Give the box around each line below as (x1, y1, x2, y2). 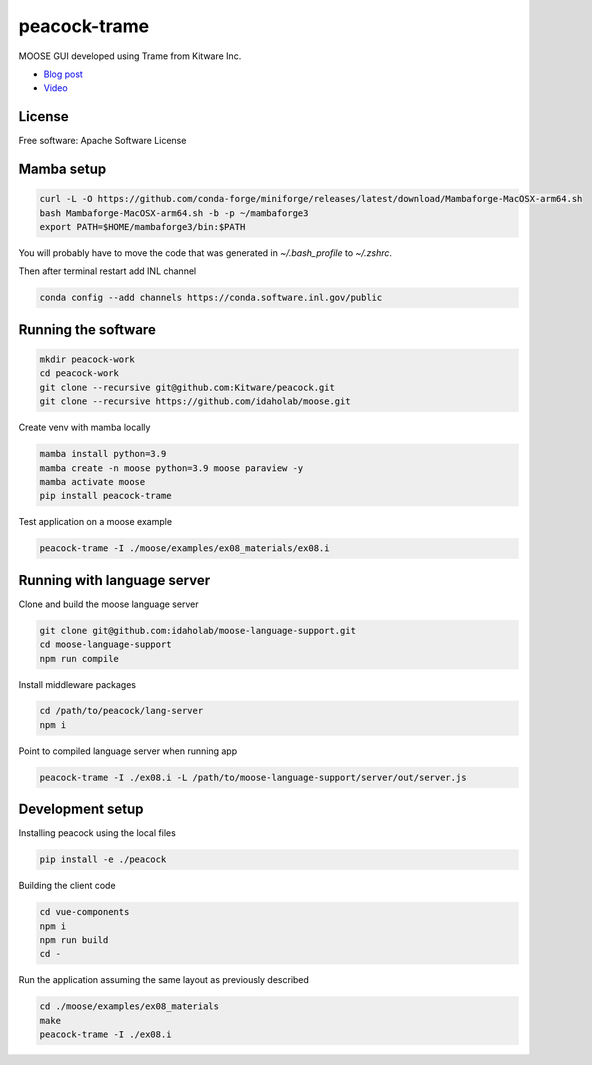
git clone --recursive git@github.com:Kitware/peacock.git (39, 381, 335, 393)
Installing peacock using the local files (18, 827, 177, 839)
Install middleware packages (18, 678, 137, 690)
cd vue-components (39, 906, 130, 918)
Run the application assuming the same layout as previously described (18, 974, 310, 986)
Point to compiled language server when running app (18, 745, 238, 757)
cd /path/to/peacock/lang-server (39, 705, 204, 717)
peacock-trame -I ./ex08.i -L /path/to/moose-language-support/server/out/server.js (39, 771, 467, 783)
